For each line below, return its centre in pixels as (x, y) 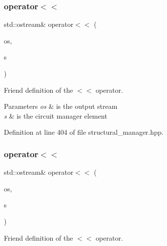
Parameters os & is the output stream (61, 106)
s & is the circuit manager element (56, 115)
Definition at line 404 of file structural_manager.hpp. (84, 132)
